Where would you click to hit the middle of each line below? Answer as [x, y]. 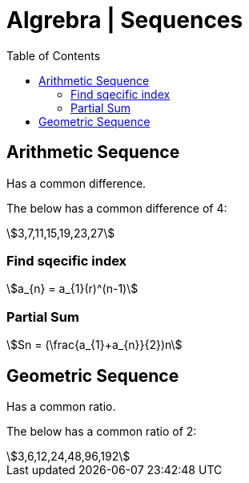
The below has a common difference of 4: [117, 208]
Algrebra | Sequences [125, 20]
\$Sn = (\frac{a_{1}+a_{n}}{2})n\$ [94, 345]
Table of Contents [54, 55]
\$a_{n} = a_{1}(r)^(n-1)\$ [72, 289]
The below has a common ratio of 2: [102, 431]
